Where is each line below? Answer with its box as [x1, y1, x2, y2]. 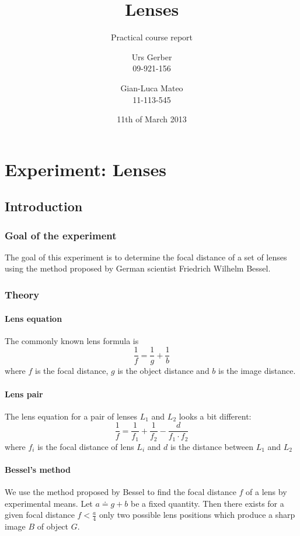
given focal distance [5, 508, 75, 521]
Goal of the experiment [5, 228, 117, 242]
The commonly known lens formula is [5, 334, 139, 346]
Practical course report [110, 31, 193, 43]
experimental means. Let [5, 497, 93, 509]
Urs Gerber [131, 50, 172, 63]
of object [37, 520, 69, 532]
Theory [5, 287, 40, 301]
